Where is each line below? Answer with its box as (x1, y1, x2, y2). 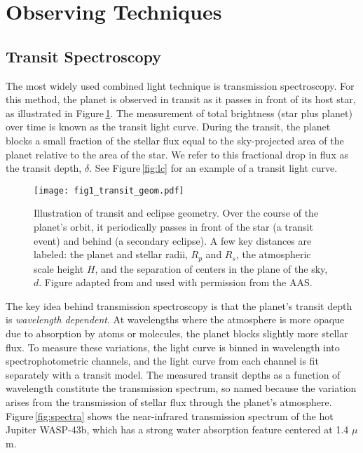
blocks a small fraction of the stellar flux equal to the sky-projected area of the (6, 133, 344, 147)
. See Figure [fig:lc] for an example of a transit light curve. (89, 161, 338, 175)
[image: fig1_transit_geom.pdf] (34, 185, 184, 196)
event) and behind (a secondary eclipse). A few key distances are (34, 233, 312, 248)
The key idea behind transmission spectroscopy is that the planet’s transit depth (6, 298, 352, 313)
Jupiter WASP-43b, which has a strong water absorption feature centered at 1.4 (6, 422, 349, 437)
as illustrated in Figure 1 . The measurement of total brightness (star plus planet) (6, 105, 352, 120)
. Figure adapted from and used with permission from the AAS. (39, 275, 313, 290)
